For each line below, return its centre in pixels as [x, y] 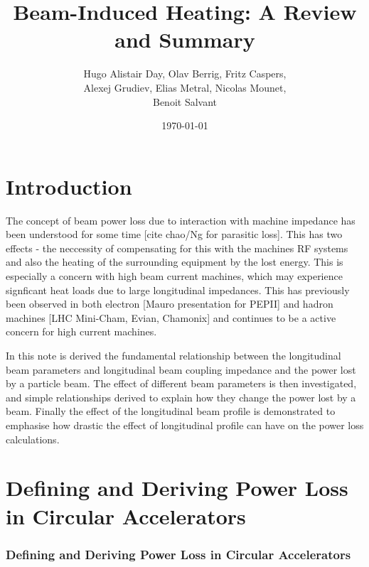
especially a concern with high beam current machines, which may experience [174, 276]
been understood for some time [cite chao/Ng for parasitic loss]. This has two [174, 234]
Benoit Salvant [185, 101]
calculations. [33, 439]
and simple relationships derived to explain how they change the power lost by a [181, 397]
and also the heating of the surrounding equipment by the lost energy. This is [175, 262]
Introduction [69, 186]
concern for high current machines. [81, 331]
